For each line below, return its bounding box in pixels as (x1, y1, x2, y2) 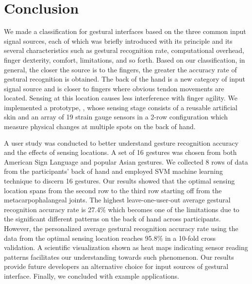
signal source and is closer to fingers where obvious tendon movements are (4, 83, 224, 93)
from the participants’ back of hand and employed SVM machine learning (4, 166, 223, 176)
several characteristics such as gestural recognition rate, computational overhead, (4, 45, 244, 55)
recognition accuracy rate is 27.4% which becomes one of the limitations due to (4, 204, 239, 214)
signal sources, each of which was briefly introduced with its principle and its (4, 35, 233, 46)
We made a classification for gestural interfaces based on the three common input (4, 26, 246, 36)
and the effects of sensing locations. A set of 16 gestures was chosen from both (4, 147, 237, 157)
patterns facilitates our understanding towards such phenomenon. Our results (4, 251, 234, 262)
